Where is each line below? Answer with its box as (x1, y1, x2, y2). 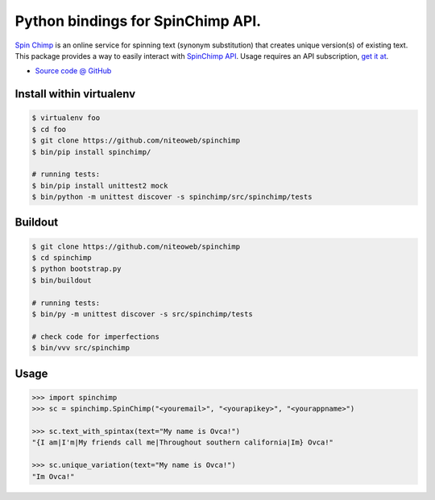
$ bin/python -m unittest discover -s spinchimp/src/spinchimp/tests (31, 192, 313, 201)
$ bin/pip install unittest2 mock (31, 181, 168, 190)
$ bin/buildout (31, 275, 92, 285)
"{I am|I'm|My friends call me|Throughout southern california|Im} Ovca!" (31, 438, 334, 447)
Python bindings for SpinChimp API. (14, 12, 262, 30)
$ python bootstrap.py (31, 264, 122, 274)
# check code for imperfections (31, 332, 160, 341)
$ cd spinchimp (31, 254, 92, 262)
